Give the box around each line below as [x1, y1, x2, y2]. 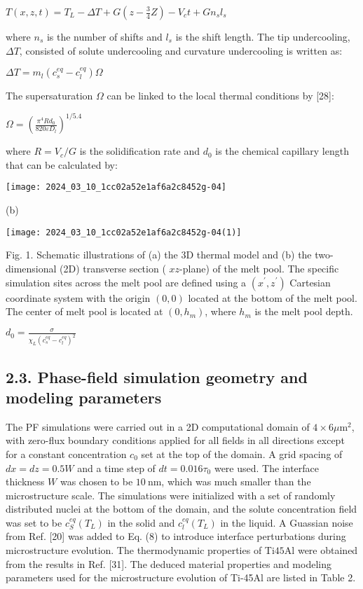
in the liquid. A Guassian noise [220, 515, 353, 529]
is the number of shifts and [46, 29, 163, 43]
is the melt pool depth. [254, 304, 353, 319]
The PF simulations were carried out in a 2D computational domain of [6, 419, 310, 434]
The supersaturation [6, 88, 93, 103]
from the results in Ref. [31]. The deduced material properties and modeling [6, 556, 331, 571]
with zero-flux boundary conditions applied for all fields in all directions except [6, 433, 345, 448]
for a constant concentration [6, 446, 127, 461]
